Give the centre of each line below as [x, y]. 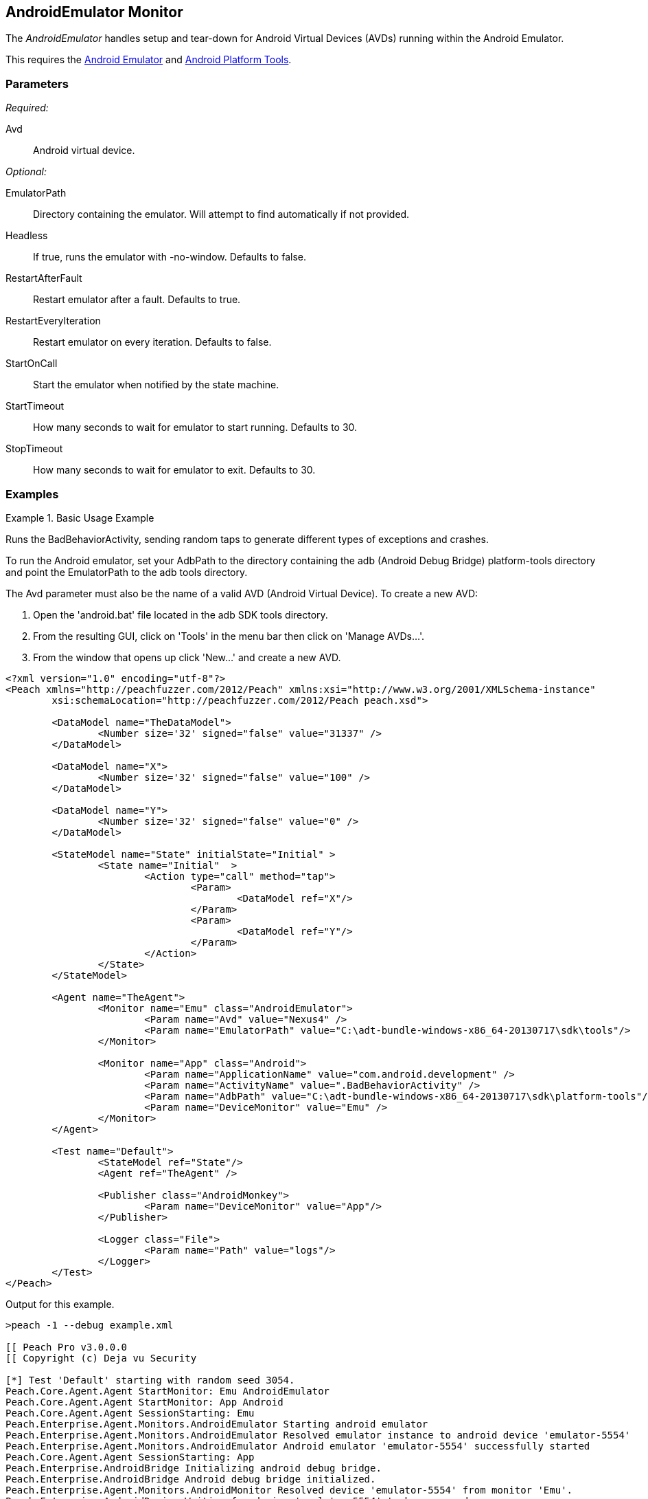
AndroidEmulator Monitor [94, 12]
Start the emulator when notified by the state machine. [156, 385]
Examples [32, 494]
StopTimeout [34, 449]
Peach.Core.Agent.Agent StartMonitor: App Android [144, 1402]
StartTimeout [35, 406]
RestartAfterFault [44, 278]
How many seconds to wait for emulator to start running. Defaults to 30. [195, 428]
